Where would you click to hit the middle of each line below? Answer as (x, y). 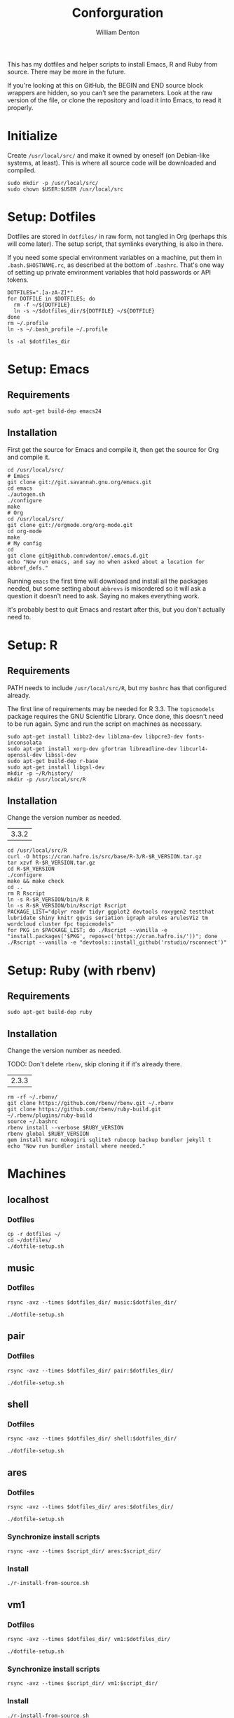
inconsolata (25, 743)
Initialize (33, 136)
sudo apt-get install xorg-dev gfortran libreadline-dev (92, 749)
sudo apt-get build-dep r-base (53, 761)
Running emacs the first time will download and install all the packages (108, 581)
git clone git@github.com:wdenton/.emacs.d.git (78, 556)
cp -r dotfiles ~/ (34, 1235)
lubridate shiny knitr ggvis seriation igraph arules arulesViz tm (108, 918)
